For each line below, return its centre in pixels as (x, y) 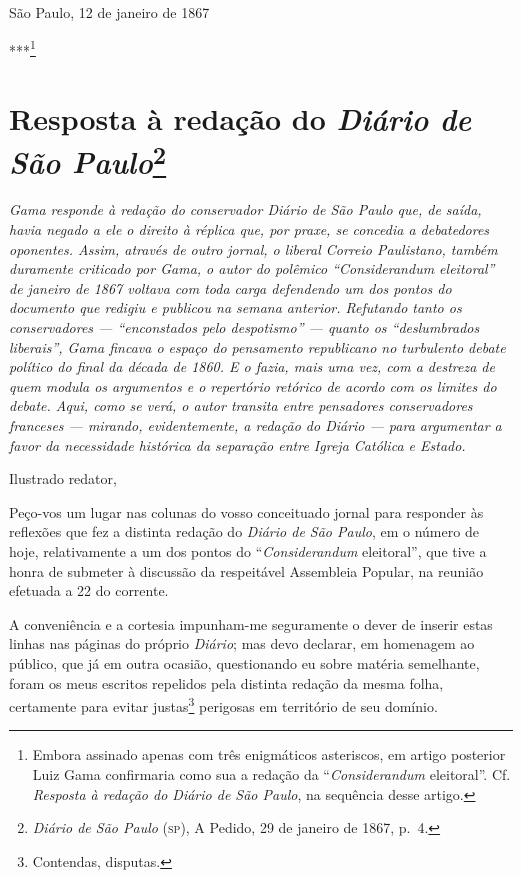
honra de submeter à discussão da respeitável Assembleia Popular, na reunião (246, 570)
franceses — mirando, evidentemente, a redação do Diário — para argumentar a (255, 425)
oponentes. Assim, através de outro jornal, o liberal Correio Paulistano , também (253, 248)
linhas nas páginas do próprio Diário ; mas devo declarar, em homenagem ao (242, 643)
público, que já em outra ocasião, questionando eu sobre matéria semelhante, (244, 662)
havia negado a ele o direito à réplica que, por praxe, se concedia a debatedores (249, 229)
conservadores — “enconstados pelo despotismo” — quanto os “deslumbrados (244, 327)
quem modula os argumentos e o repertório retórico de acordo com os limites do (253, 385)
